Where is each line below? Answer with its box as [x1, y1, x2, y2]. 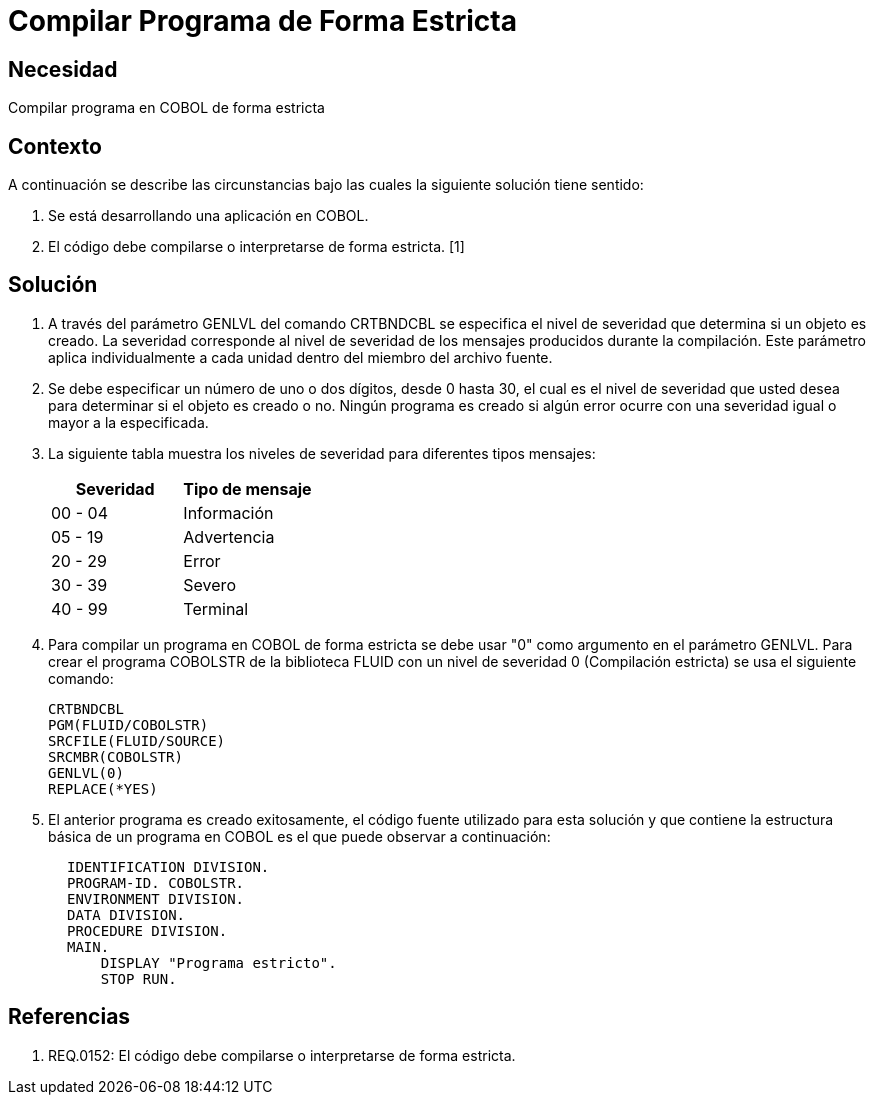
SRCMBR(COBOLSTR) [48, 748, 183, 765]
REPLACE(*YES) [48, 780, 158, 797]
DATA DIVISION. [67, 906, 186, 923]
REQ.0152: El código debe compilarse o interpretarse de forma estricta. [48, 1046, 516, 1064]
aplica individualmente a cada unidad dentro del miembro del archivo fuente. [48, 348, 553, 366]
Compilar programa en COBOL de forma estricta [8, 99, 325, 117]
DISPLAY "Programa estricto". [100, 954, 337, 971]
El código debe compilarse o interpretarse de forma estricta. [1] [48, 238, 465, 256]
